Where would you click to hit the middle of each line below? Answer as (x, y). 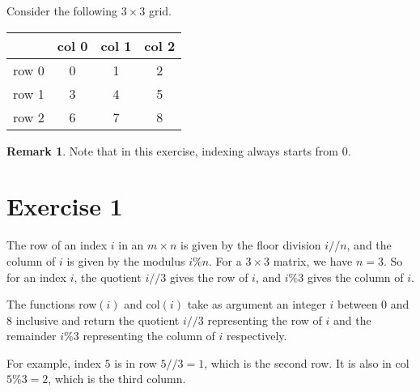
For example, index (54, 362)
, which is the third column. (117, 379)
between (358, 304)
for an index (36, 277)
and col (142, 304)
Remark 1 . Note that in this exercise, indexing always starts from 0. (179, 150)
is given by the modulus (126, 260)
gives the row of (209, 277)
